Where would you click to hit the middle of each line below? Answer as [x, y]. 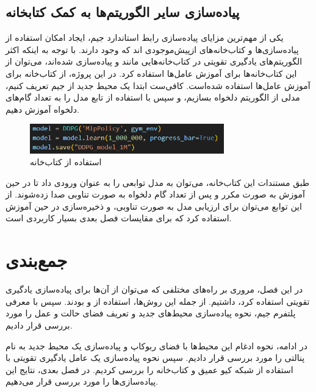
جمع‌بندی [37, 260]
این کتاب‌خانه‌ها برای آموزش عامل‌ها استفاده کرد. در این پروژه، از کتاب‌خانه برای [151, 73]
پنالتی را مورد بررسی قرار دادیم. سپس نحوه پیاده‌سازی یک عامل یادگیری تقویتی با [155, 358]
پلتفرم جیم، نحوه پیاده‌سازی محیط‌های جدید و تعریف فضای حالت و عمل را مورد [151, 313]
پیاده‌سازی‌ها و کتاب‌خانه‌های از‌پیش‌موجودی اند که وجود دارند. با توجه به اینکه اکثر [152, 49]
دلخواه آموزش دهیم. [42, 109]
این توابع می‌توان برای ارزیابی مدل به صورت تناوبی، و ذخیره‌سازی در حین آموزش [154, 206]
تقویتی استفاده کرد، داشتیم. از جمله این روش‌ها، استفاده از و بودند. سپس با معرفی [158, 301]
